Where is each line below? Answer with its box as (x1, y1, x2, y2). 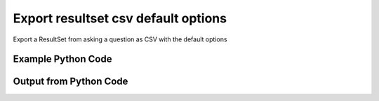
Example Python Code (13, 53, 112, 65)
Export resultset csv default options (13, 11, 227, 26)
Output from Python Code (13, 76, 128, 88)
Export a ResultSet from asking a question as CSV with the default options (13, 35, 227, 43)
